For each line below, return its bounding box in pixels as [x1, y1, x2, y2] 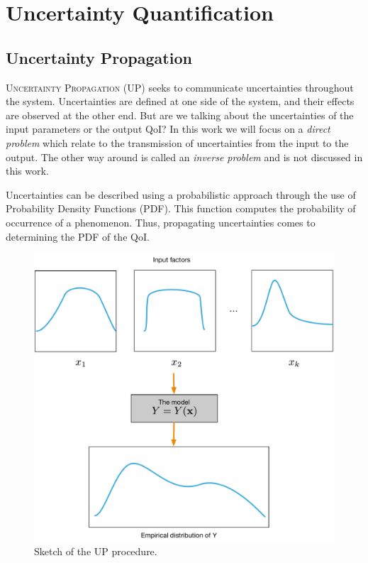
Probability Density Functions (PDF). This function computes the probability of [6, 201, 356, 216]
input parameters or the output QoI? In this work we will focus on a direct [6, 121, 330, 136]
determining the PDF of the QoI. [6, 229, 150, 244]
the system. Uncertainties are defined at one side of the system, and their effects [6, 94, 355, 109]
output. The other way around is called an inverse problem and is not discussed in [6, 149, 363, 164]
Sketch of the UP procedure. [34, 544, 157, 559]
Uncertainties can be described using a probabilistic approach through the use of [6, 187, 356, 202]
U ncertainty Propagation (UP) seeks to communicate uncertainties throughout [6, 80, 354, 94]
